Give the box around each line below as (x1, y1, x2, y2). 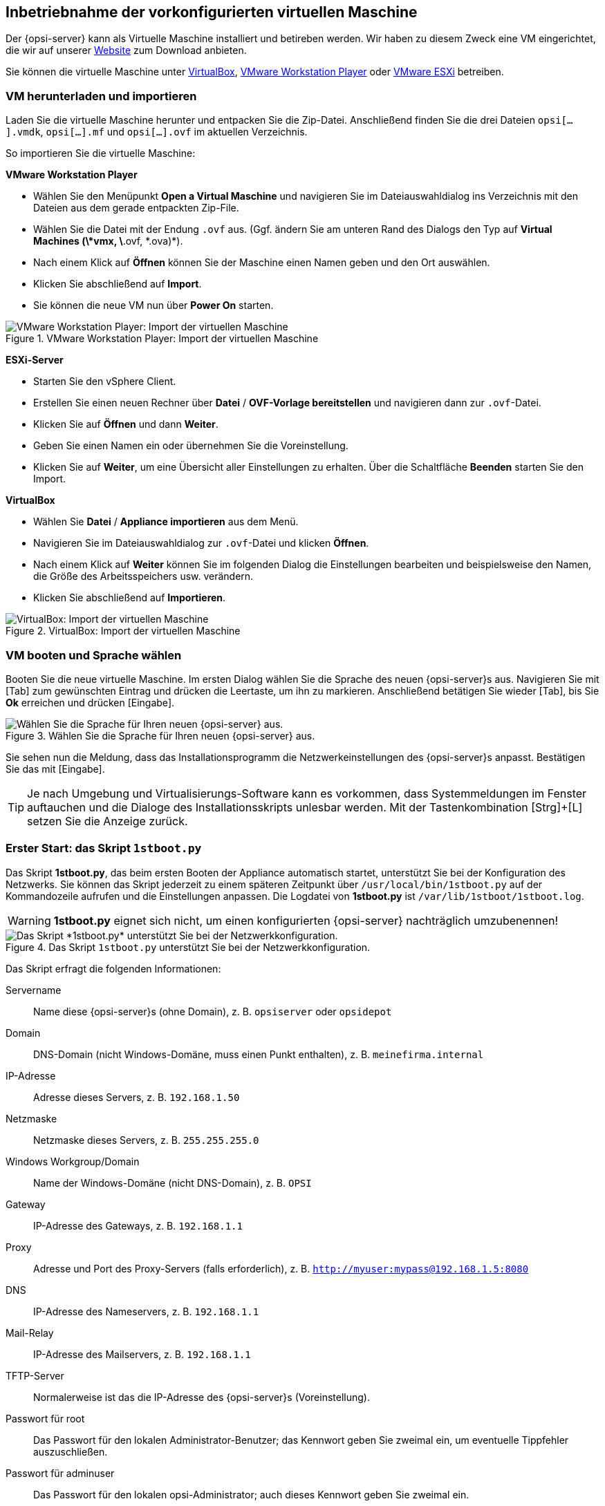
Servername (6, 983, 62, 996)
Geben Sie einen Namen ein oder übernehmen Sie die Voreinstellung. (33, 440, 348, 452)
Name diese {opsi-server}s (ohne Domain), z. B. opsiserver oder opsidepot (33, 1005, 392, 1017)
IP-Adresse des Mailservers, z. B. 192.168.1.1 (33, 1348, 251, 1360)
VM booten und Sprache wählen (6, 648, 182, 662)
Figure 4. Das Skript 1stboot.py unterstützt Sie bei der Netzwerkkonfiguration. (6, 941, 371, 953)
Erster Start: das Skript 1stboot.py (6, 841, 202, 856)
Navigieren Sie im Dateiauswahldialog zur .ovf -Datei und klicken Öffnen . (33, 537, 369, 549)
